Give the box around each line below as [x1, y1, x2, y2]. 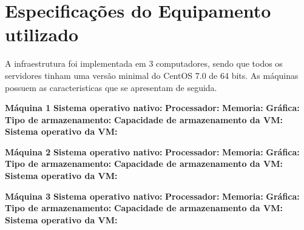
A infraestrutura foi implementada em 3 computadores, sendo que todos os [5, 57, 283, 70]
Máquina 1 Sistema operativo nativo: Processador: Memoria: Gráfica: [5, 101, 300, 114]
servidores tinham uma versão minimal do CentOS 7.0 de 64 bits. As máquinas [5, 69, 299, 81]
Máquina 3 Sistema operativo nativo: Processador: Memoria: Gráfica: [5, 189, 300, 202]
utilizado [5, 22, 79, 47]
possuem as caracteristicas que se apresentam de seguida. [5, 81, 217, 93]
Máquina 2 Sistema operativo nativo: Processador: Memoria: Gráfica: [5, 145, 300, 158]
